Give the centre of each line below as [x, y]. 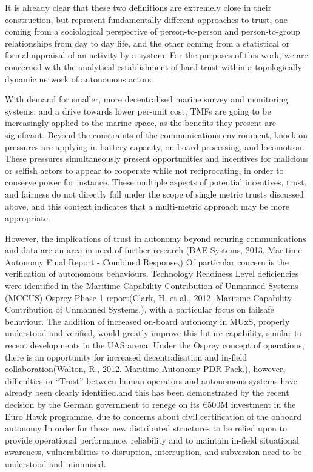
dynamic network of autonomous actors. [79, 78]
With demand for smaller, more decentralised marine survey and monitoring [146, 99]
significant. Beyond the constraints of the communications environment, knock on [156, 134]
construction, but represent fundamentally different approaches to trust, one [146, 19]
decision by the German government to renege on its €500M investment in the [150, 404]
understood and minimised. [56, 463]
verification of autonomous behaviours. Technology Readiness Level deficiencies [152, 274]
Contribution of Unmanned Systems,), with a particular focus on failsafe [140, 309]
